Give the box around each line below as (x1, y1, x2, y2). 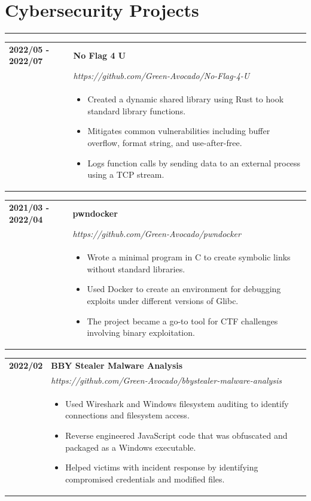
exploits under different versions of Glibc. (87, 294, 239, 307)
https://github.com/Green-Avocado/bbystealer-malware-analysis (51, 374, 282, 386)
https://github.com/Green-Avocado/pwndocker (72, 227, 241, 240)
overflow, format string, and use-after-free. (87, 136, 242, 148)
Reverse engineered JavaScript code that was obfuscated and (65, 429, 288, 441)
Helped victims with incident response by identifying (65, 461, 258, 473)
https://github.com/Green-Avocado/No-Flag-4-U (73, 69, 250, 82)
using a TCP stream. (87, 168, 164, 181)
